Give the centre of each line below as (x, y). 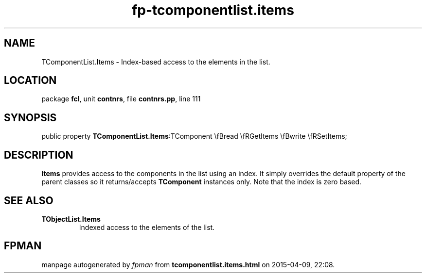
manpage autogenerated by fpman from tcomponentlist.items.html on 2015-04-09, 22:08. (188, 264)
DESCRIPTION (39, 155)
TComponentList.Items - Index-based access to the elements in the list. (156, 62)
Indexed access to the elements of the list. (147, 227)
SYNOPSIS (30, 117)
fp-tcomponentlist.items (213, 10)
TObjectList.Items (71, 219)
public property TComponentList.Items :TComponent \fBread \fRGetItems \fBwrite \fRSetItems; (194, 136)
